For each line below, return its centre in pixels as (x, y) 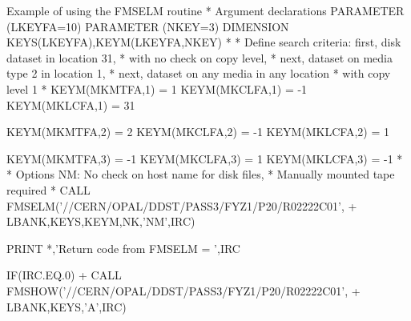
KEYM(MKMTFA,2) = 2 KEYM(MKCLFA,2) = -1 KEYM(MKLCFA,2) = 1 (198, 132)
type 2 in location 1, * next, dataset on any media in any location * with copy (199, 73)
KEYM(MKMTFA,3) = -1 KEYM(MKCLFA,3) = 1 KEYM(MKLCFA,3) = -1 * (205, 158)
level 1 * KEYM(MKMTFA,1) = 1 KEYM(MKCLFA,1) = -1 (157, 88)
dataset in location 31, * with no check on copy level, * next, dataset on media (199, 57)
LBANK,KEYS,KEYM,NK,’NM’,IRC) (101, 221)
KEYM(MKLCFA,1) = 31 (71, 104)
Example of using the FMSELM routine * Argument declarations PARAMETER (205, 10)
